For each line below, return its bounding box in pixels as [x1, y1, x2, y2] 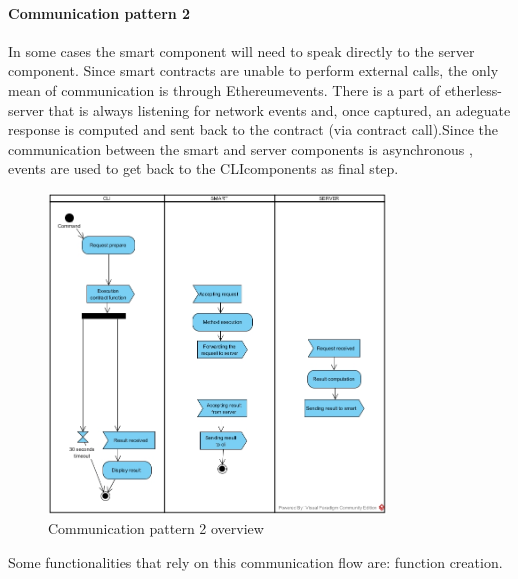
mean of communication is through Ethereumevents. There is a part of [8, 79, 441, 100]
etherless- [444, 79, 502, 100]
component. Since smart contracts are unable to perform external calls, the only [8, 60, 499, 81]
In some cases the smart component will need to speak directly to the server [8, 40, 475, 61]
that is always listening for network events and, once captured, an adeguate [48, 99, 511, 120]
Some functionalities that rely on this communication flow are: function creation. [8, 551, 503, 572]
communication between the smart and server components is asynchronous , [8, 138, 473, 159]
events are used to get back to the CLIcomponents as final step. [8, 158, 399, 179]
